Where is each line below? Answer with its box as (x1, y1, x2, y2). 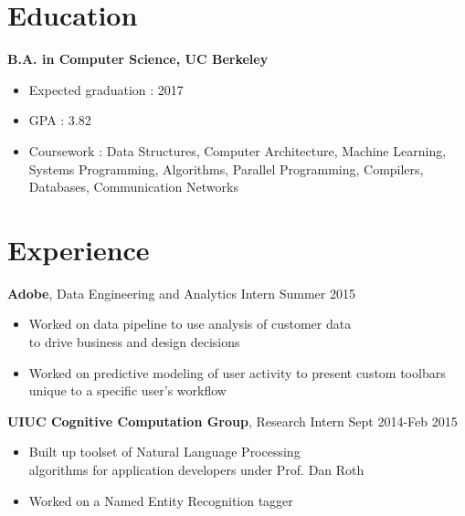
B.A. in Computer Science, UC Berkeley (7, 49, 269, 68)
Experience (7, 230, 150, 268)
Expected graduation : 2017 (28, 79, 184, 99)
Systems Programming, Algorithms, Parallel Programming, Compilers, (28, 159, 424, 178)
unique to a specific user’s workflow (28, 381, 227, 400)
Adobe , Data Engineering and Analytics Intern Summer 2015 (7, 283, 355, 302)
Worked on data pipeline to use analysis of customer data (28, 314, 352, 333)
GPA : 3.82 (28, 111, 91, 130)
